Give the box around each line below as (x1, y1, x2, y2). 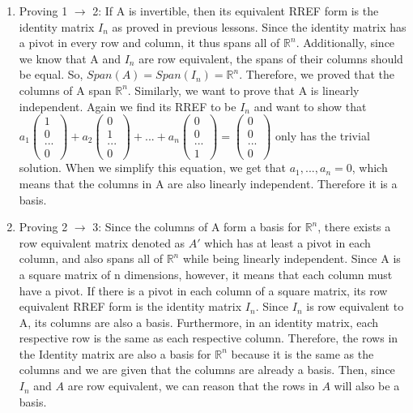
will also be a (334, 377, 400, 394)
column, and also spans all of (19, 250, 163, 267)
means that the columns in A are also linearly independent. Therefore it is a (19, 174, 398, 191)
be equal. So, (19, 66, 83, 83)
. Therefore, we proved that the (239, 66, 394, 83)
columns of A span (19, 81, 112, 98)
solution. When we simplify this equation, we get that (19, 159, 287, 176)
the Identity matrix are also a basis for (19, 345, 211, 362)
